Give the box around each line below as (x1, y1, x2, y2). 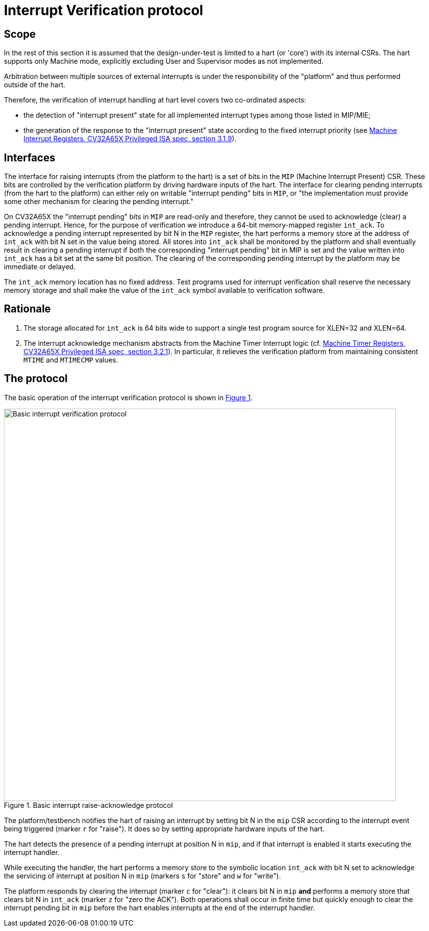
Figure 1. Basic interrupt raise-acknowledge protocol (4, 801, 173, 809)
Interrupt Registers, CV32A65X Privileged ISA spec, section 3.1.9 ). (24, 134, 237, 143)
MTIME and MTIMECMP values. (24, 355, 119, 364)
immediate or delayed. (4, 262, 76, 271)
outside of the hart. (4, 80, 66, 89)
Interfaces (4, 151, 55, 164)
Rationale (4, 303, 51, 315)
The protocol (4, 372, 68, 385)
